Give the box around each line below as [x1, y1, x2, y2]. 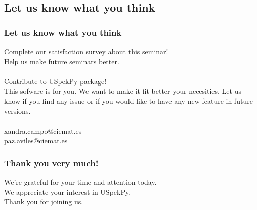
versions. [4, 105, 31, 116]
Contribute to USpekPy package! [4, 75, 107, 86]
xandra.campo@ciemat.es [4, 125, 82, 136]
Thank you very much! [4, 156, 99, 169]
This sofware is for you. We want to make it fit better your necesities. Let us [4, 86, 241, 96]
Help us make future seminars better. [4, 56, 119, 66]
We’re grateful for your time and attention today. [4, 177, 157, 187]
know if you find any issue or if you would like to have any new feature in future [4, 95, 253, 106]
